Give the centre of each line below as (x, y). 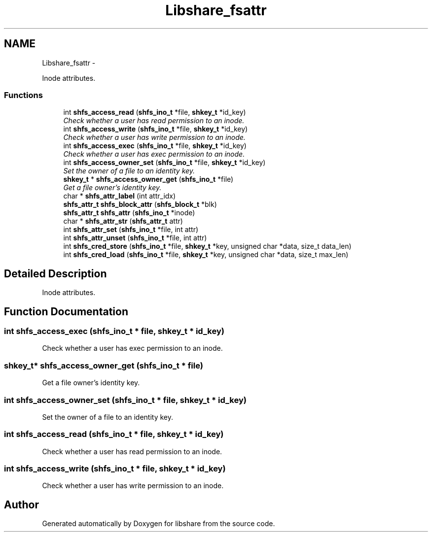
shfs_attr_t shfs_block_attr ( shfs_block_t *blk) (140, 204)
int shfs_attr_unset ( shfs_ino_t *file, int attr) (135, 238)
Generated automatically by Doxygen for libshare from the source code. (159, 524)
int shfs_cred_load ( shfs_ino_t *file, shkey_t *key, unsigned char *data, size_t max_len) (206, 255)
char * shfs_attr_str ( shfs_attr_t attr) (123, 221)
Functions (23, 95)
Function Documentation (66, 311)
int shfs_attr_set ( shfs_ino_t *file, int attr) (131, 230)
